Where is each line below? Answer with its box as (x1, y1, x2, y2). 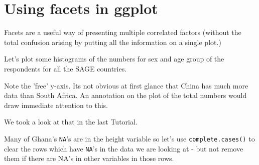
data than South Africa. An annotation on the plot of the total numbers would (4, 90, 247, 100)
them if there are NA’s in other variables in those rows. (4, 153, 174, 163)
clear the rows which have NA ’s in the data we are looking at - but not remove (4, 143, 243, 153)
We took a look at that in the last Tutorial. (4, 116, 138, 127)
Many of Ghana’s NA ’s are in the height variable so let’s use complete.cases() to (4, 133, 255, 143)
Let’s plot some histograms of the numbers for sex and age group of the (4, 53, 224, 64)
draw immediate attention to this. (4, 99, 108, 110)
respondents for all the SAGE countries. (4, 63, 127, 73)
